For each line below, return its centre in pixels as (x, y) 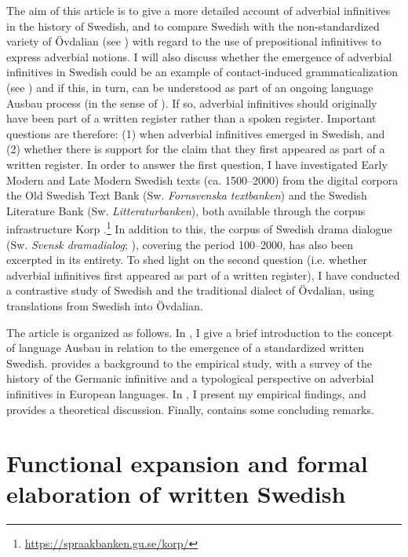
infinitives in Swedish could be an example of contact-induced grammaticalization (202, 72)
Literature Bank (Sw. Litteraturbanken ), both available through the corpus (186, 210)
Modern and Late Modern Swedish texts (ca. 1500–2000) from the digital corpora (202, 180)
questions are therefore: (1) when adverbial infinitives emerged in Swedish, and (196, 133)
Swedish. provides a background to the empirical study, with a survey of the (189, 363)
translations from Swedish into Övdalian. (105, 305)
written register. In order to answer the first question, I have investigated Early (197, 164)
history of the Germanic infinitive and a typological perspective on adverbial (190, 378)
